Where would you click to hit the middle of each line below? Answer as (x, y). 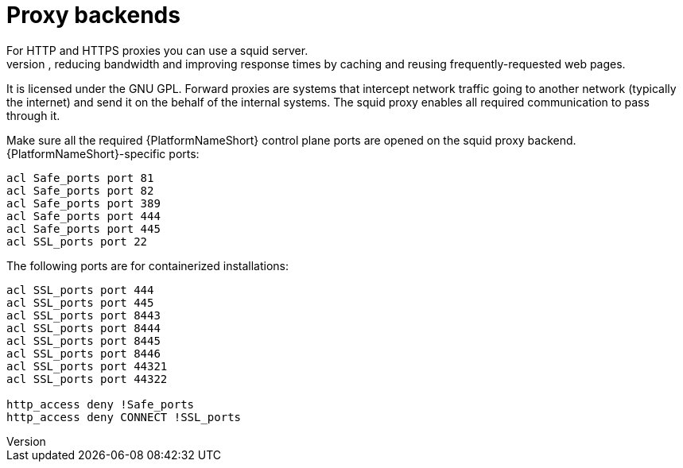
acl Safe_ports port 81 (80, 178)
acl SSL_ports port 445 (80, 302)
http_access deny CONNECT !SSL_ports (124, 417)
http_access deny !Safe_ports (101, 404)
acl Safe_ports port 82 (80, 190)
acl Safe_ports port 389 (83, 203)
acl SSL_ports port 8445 (83, 340)
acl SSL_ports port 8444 (83, 328)
